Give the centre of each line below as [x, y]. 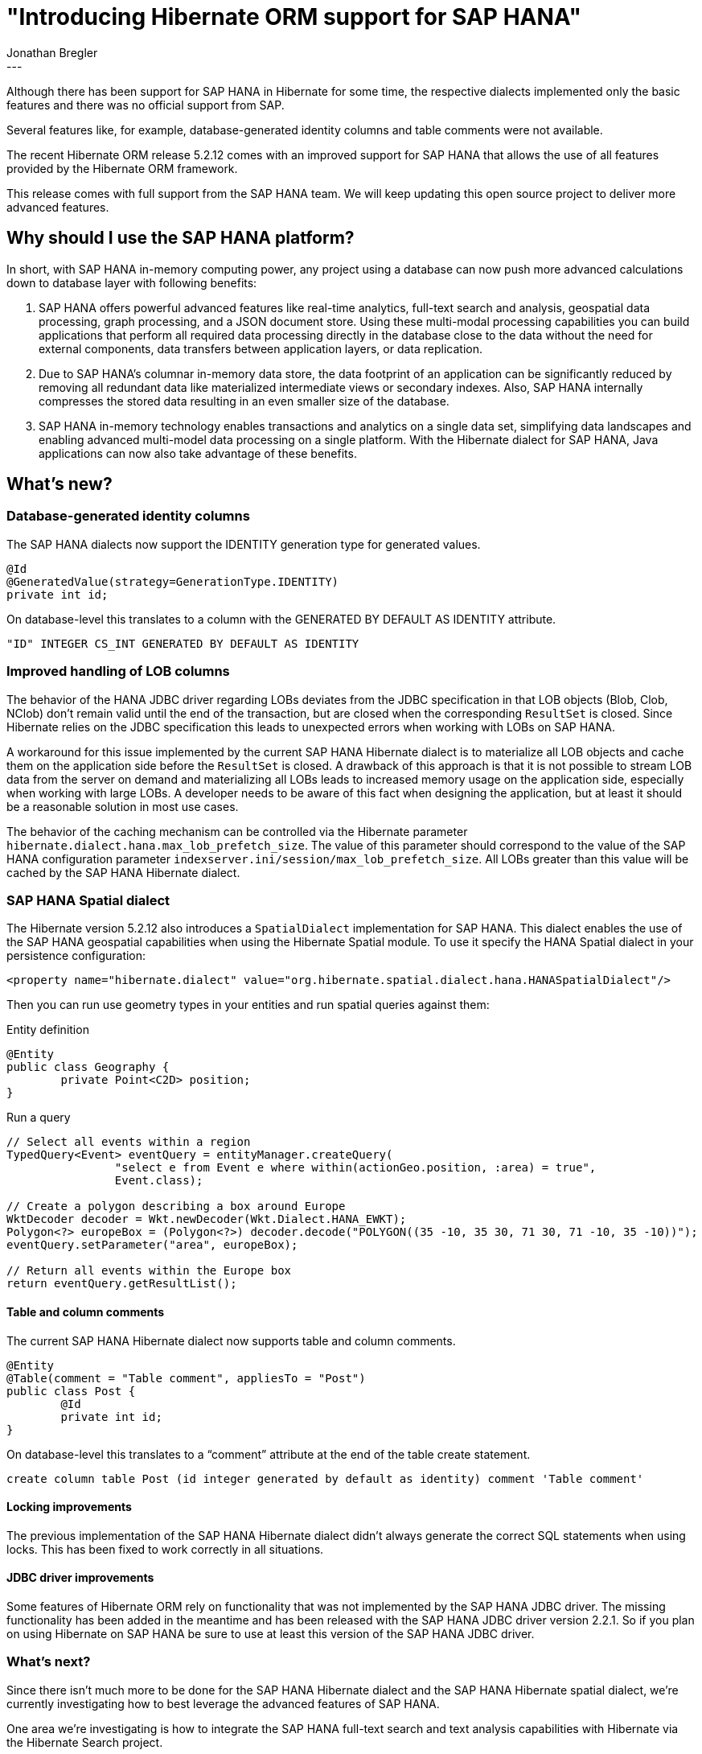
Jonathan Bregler [52, 52]
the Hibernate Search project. [85, 1742]
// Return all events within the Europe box [149, 1271]
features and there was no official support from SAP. [146, 105]
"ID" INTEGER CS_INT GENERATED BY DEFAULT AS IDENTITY [183, 643]
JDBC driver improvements [80, 1578]
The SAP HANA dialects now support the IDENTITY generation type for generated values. [244, 544]
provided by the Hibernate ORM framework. [122, 168]
